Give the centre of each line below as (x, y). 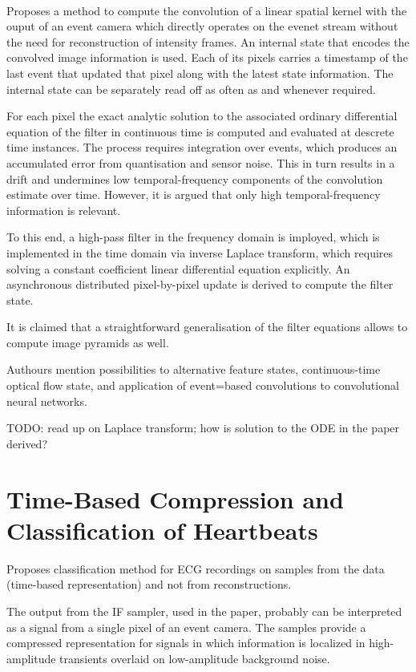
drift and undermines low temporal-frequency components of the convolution (195, 178)
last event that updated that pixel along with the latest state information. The (200, 73)
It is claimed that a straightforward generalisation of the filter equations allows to (207, 327)
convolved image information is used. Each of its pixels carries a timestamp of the (207, 57)
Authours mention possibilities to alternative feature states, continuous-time (194, 369)
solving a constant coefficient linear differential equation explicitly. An (178, 268)
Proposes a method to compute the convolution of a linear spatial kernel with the (207, 10)
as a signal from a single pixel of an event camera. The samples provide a (186, 627)
